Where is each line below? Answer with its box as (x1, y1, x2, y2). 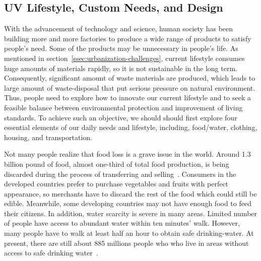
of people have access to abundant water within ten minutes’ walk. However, (4, 218, 240, 228)
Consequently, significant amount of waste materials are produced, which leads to (4, 73, 255, 83)
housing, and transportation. (4, 132, 92, 142)
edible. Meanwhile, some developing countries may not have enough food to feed (4, 198, 251, 209)
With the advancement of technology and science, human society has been (4, 23, 233, 34)
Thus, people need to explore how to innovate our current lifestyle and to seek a (4, 92, 251, 103)
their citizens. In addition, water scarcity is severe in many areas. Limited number (4, 208, 257, 218)
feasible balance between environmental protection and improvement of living (4, 102, 243, 112)
